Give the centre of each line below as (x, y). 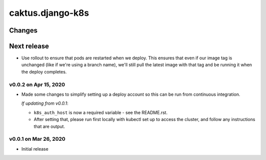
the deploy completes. (44, 72)
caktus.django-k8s (49, 13)
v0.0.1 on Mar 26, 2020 (37, 139)
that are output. (49, 126)
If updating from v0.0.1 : (45, 103)
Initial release (35, 149)
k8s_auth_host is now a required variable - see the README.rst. (100, 112)
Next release (29, 46)
